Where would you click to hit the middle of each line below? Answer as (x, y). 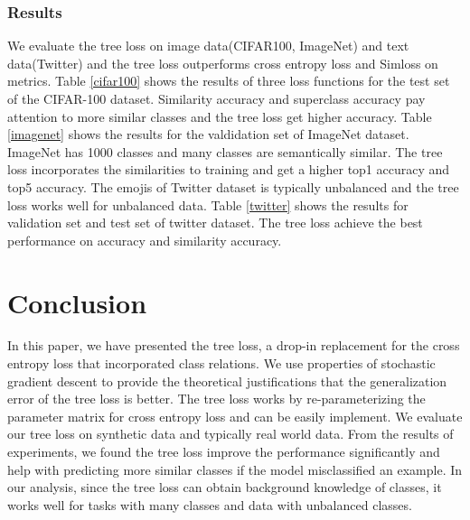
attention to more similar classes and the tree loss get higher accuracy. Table (220, 116)
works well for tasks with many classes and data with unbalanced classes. (210, 504)
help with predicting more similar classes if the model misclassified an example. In (235, 469)
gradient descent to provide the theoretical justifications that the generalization (227, 381)
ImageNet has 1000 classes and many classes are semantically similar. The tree (225, 151)
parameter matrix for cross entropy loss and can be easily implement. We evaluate (235, 416)
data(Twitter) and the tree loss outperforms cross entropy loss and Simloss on (223, 63)
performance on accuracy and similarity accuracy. (145, 240)
